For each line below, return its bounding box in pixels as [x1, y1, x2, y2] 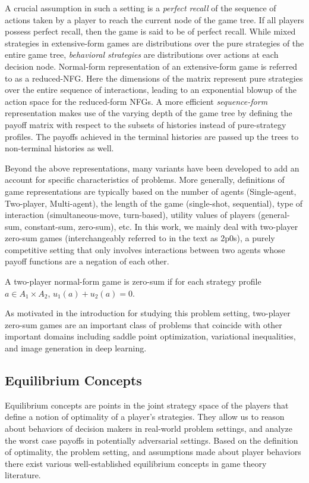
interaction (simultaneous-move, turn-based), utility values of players [5, 208, 256, 221]
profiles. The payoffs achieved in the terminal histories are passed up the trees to [5, 130, 299, 142]
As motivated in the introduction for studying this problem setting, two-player [5, 307, 291, 319]
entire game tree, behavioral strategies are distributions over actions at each [5, 48, 279, 61]
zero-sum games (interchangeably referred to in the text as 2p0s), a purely [5, 232, 275, 244]
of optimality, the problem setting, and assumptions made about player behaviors [5, 445, 301, 458]
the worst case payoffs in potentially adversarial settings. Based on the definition [5, 434, 298, 446]
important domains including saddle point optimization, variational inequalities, [5, 330, 296, 342]
